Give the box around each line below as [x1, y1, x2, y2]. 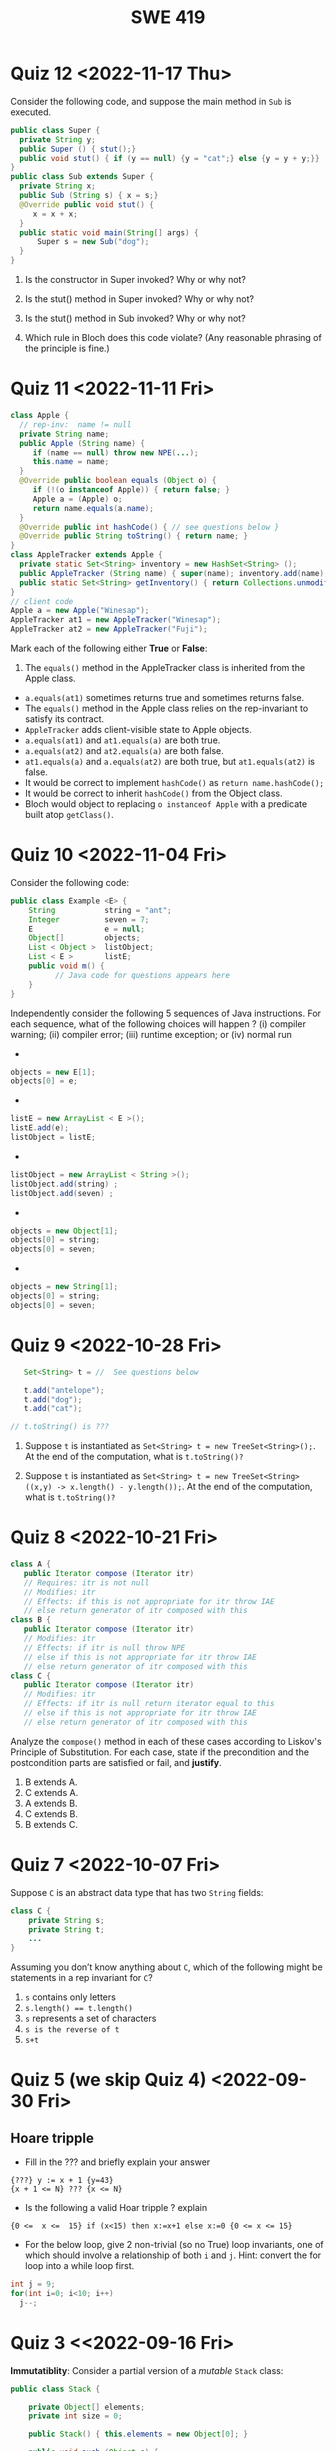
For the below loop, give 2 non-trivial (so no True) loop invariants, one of [24, 2239, 324, 2251]
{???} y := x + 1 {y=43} [10, 2176, 114, 2186]
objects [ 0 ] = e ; [10, 1076, 78, 1086]
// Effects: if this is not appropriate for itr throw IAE [23, 1596, 275, 1606]
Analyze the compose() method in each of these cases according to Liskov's [10, 1735, 322, 1747]
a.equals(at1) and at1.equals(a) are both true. [24, 734, 221, 746]
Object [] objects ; [28, 933, 141, 943]
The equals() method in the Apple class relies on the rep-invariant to [24, 702, 309, 714]
